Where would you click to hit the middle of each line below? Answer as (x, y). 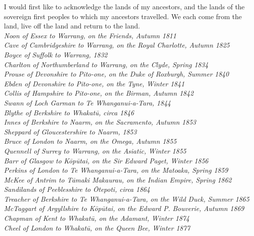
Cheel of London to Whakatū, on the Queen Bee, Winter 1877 (97, 227)
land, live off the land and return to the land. (72, 26)
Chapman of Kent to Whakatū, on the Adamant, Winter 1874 (97, 218)
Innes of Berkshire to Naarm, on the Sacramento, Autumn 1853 (100, 122)
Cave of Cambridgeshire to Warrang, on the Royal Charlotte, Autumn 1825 (117, 45)
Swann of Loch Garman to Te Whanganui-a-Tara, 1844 (88, 102)
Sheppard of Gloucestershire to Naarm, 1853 (70, 131)
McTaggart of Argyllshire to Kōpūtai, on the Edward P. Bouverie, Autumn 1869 (124, 208)
